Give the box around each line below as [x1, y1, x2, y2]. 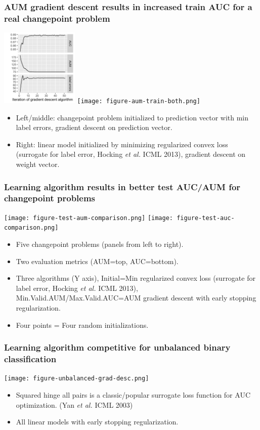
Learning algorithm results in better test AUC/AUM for [4, 180, 241, 193]
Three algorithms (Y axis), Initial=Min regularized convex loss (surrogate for [16, 273, 255, 283]
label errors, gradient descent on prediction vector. [16, 122, 172, 133]
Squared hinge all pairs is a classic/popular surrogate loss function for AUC [16, 390, 250, 400]
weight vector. [16, 159, 60, 169]
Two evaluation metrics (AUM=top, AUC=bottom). [16, 255, 179, 266]
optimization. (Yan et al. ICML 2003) [16, 399, 133, 410]
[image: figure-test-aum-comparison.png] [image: [4, 214, 173, 222]
